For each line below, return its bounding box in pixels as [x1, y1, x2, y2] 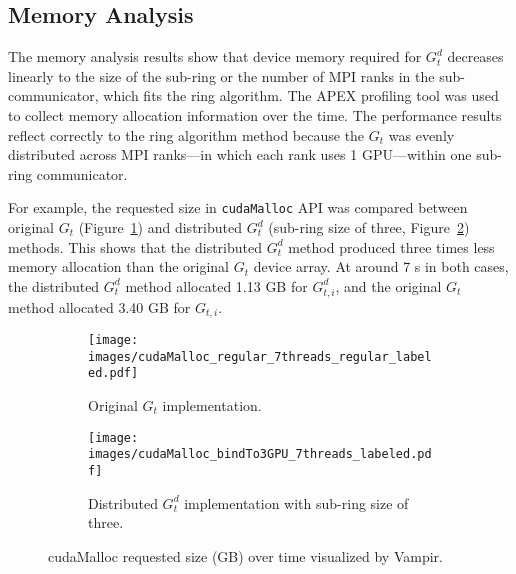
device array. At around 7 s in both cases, [253, 256, 509, 277]
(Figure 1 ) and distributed [78, 217, 242, 238]
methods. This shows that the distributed [8, 236, 262, 257]
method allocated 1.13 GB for [125, 275, 308, 296]
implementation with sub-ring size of [184, 492, 409, 513]
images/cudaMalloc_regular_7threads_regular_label [88, 349, 432, 364]
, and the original [335, 275, 442, 296]
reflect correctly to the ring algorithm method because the [8, 124, 365, 145]
